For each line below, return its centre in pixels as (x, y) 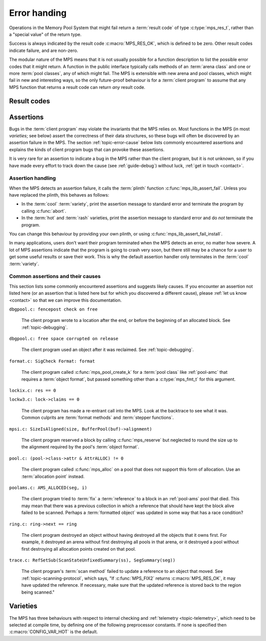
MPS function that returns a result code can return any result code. (77, 87)
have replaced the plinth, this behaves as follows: (59, 195)
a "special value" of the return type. (45, 34)
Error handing (38, 13)
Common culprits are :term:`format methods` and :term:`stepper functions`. (98, 418)
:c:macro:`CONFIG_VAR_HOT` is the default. (53, 632)
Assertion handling (33, 178)
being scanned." (38, 592)
